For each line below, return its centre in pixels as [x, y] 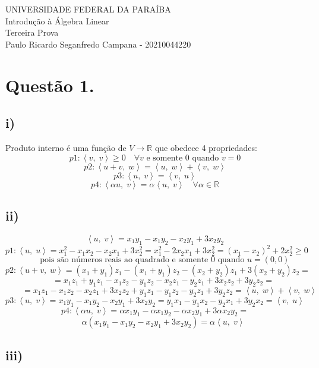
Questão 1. [50, 85]
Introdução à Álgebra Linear [57, 21]
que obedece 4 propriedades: [206, 147]
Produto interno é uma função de [66, 147]
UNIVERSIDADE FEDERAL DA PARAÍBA [88, 9]
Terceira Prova [32, 32]
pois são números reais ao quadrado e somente [124, 260]
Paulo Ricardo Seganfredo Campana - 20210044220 [98, 44]
